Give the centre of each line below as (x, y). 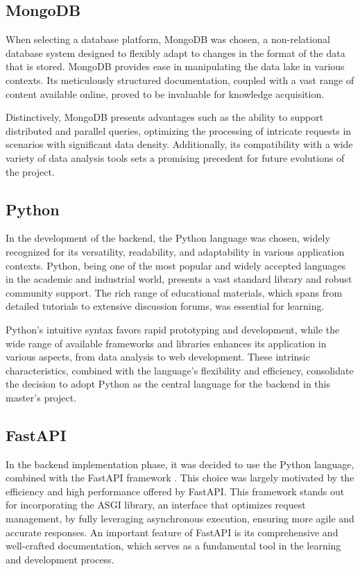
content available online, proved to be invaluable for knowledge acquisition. (165, 93)
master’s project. (41, 397)
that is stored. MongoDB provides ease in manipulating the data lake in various (175, 66)
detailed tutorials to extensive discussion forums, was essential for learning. (165, 306)
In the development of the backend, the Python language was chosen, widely (168, 238)
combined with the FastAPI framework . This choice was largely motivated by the (180, 478)
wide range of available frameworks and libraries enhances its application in (166, 343)
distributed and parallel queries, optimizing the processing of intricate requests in (179, 130)
